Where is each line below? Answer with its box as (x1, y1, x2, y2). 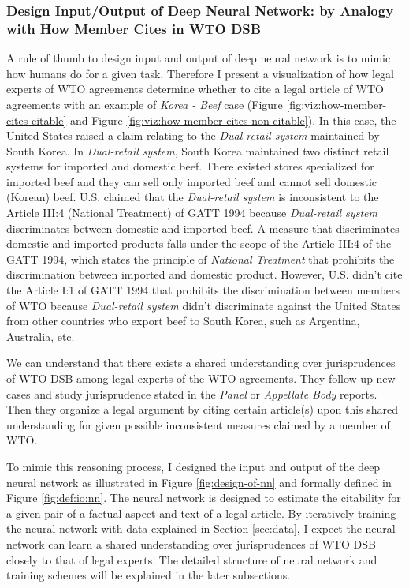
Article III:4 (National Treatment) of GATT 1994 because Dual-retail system (6, 204, 377, 221)
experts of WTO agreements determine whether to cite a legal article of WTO (6, 81, 385, 97)
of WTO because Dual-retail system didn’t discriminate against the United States (6, 297, 401, 313)
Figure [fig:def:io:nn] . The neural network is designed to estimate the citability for (6, 489, 401, 506)
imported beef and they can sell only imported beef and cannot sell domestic (6, 173, 377, 189)
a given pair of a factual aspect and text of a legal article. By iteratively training (6, 504, 396, 521)
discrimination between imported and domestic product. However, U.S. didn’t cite (6, 266, 403, 283)
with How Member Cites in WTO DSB (6, 18, 262, 38)
